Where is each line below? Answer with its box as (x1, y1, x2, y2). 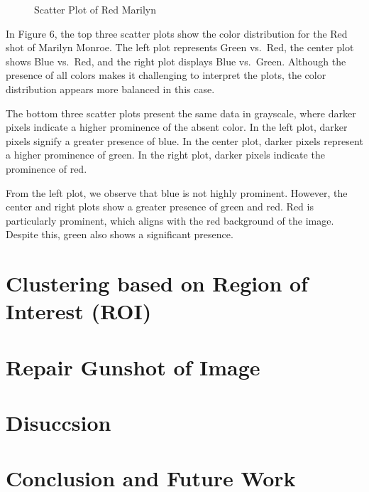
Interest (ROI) (6, 296, 152, 326)
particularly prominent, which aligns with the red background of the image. (6, 213, 334, 228)
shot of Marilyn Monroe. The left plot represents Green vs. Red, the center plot (6, 40, 354, 55)
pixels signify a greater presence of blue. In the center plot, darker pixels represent (6, 133, 363, 148)
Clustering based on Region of (6, 269, 308, 298)
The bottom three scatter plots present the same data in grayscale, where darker (6, 105, 356, 120)
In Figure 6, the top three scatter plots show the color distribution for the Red (6, 26, 348, 41)
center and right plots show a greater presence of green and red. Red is (6, 199, 314, 214)
